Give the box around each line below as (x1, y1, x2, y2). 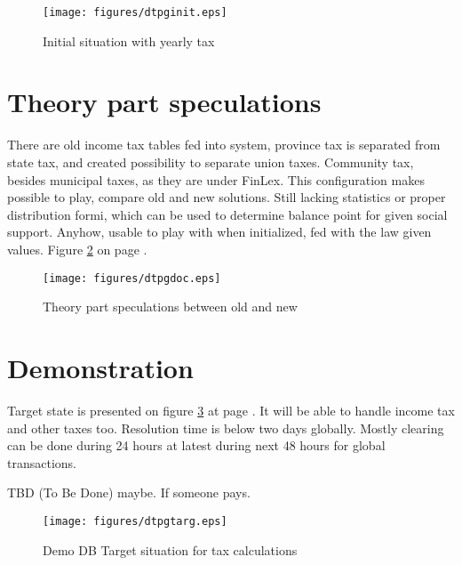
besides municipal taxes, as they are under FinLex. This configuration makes (7, 170, 425, 189)
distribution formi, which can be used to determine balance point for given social (7, 205, 448, 223)
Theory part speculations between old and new (43, 297, 298, 316)
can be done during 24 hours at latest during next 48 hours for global (7, 436, 386, 455)
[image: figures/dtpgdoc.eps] (43, 271, 221, 285)
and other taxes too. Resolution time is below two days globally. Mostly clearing (7, 418, 444, 437)
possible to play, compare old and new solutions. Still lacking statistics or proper (7, 188, 446, 206)
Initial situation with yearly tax (43, 31, 215, 50)
